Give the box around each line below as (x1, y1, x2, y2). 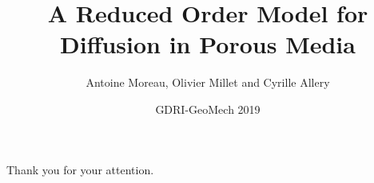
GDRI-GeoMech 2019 (155, 100, 261, 117)
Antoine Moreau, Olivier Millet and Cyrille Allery (86, 74, 330, 91)
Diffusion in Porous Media (60, 28, 356, 60)
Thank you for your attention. (6, 161, 154, 177)
